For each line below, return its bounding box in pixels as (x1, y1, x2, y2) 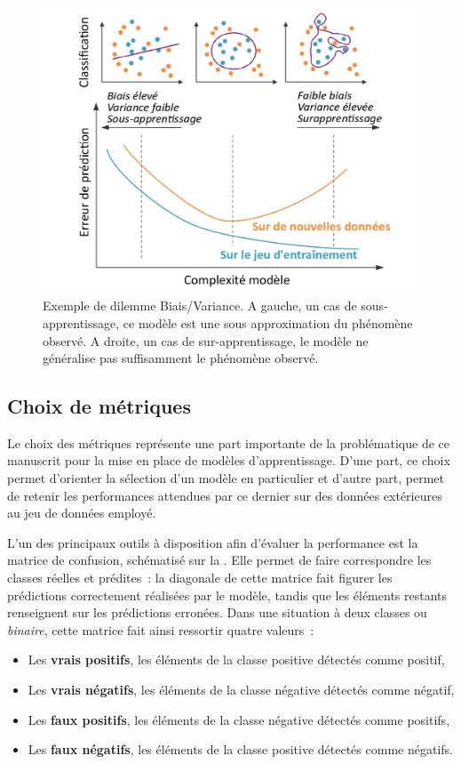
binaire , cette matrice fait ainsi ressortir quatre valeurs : (7, 620, 314, 639)
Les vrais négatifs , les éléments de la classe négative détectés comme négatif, (28, 680, 455, 699)
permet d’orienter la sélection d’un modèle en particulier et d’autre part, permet (7, 469, 444, 487)
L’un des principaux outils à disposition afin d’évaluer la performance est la (7, 533, 418, 551)
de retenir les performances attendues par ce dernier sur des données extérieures (7, 486, 442, 504)
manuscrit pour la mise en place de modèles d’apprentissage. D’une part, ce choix (7, 451, 450, 470)
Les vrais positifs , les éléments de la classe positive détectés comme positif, (28, 650, 445, 669)
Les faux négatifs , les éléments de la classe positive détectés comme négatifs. (28, 740, 453, 759)
